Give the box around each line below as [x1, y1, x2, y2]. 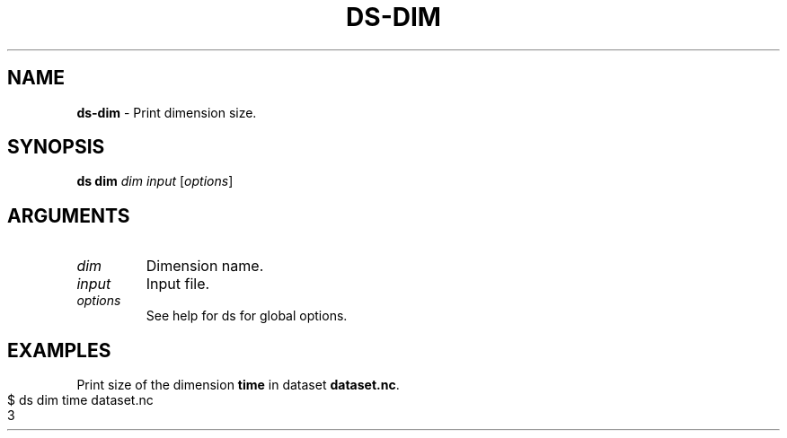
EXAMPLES [7, 338, 111, 362]
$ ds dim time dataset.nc [7, 392, 154, 408]
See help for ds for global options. [146, 308, 348, 324]
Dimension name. [146, 257, 264, 276]
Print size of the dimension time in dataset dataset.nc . [76, 377, 400, 393]
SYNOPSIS [7, 136, 105, 159]
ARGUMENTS [7, 204, 130, 227]
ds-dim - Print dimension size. [76, 104, 257, 120]
